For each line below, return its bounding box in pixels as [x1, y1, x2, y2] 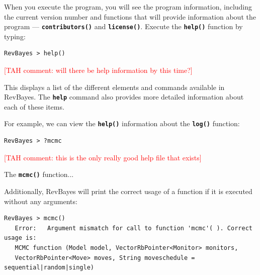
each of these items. [4, 101, 64, 112]
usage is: [4, 234, 37, 242]
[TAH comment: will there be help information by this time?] [4, 65, 193, 75]
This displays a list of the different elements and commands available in [4, 81, 225, 92]
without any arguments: [4, 196, 77, 206]
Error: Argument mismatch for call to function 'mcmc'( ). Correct [15, 224, 252, 232]
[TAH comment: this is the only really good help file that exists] [4, 152, 202, 162]
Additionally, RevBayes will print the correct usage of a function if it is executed [4, 186, 252, 196]
